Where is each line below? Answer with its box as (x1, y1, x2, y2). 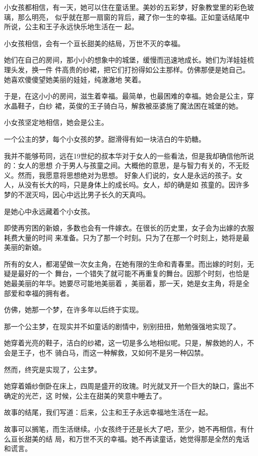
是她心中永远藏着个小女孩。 (4, 206, 94, 216)
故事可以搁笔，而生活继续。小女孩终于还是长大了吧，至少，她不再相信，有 (4, 424, 247, 434)
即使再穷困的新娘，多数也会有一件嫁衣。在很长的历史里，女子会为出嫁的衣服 (4, 223, 254, 233)
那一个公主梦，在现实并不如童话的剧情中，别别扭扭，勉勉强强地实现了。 (4, 321, 240, 331)
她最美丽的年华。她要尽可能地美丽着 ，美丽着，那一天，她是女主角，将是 (4, 278, 243, 288)
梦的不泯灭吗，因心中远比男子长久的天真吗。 (4, 189, 150, 199)
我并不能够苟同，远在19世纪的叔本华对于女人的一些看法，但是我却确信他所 (4, 150, 247, 161)
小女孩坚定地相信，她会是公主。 (4, 117, 108, 127)
